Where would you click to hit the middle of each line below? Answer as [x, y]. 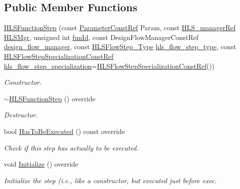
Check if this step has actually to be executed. [71, 147]
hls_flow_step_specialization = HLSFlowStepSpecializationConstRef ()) [109, 66]
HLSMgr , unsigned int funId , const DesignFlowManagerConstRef [101, 37]
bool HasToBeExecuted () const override [65, 131]
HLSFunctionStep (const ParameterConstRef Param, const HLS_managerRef [120, 28]
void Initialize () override [41, 164]
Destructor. [21, 115]
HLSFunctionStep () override [52, 98]
